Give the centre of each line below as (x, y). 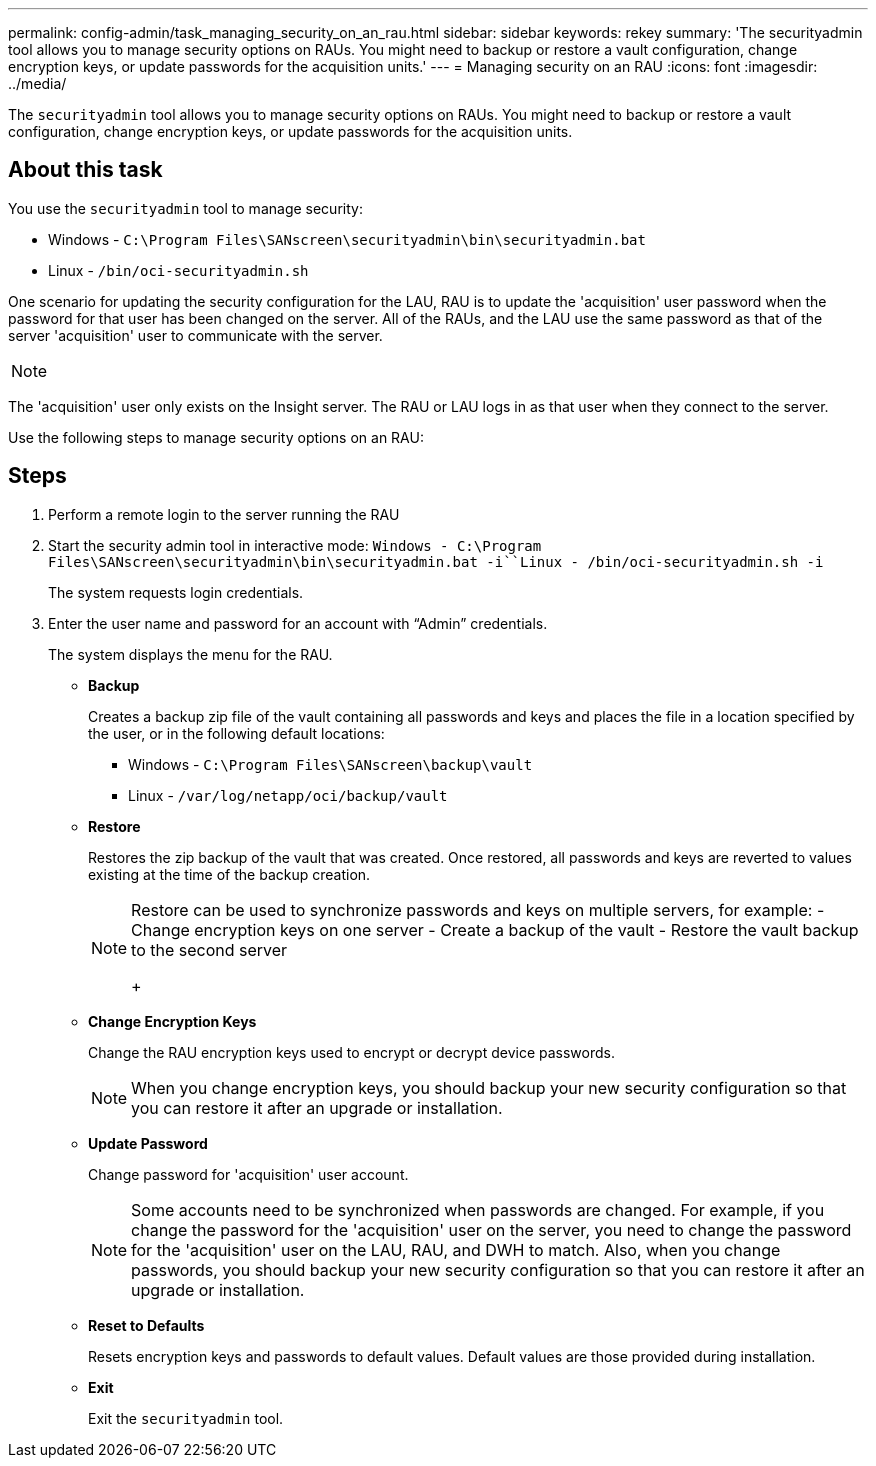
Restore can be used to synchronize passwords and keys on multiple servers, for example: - (478, 909)
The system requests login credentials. (176, 592)
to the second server (209, 949)
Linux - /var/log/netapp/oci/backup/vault (288, 795)
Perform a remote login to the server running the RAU (224, 514)
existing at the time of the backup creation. (229, 874)
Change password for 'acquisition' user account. (248, 1174)
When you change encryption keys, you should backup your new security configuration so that (489, 1087)
